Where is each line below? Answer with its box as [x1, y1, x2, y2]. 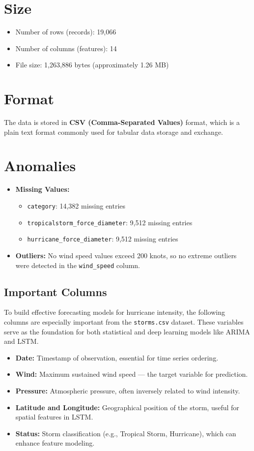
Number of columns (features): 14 [15, 43, 117, 53]
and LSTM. [4, 336, 39, 346]
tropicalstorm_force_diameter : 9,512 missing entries [27, 217, 193, 227]
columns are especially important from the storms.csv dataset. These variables [4, 316, 244, 327]
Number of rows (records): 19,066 [15, 27, 116, 37]
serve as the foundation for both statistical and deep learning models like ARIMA [4, 326, 250, 336]
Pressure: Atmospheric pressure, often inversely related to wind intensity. [15, 385, 240, 395]
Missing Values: [15, 184, 70, 194]
